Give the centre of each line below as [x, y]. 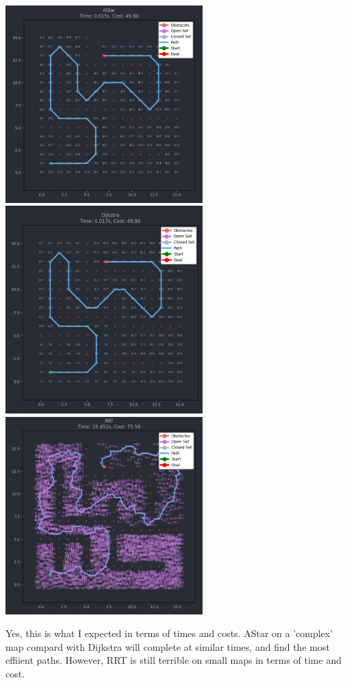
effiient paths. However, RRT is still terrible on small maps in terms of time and [173, 660]
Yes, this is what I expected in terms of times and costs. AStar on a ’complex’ [169, 633]
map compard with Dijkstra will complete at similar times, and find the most [168, 646]
